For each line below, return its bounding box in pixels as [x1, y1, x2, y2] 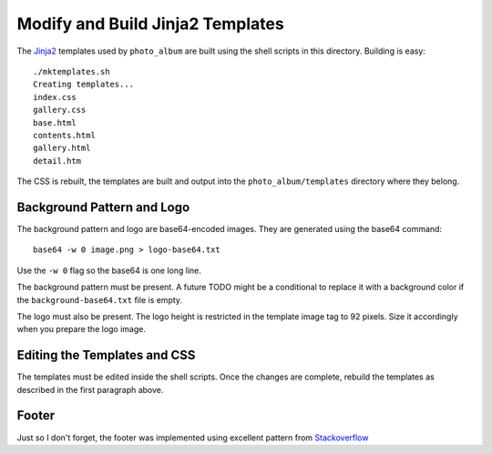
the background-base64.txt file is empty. [16, 294, 182, 305]
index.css [33, 92, 77, 102]
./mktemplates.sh [33, 66, 110, 76]
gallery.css [33, 105, 87, 116]
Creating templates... [33, 79, 135, 90]
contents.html [33, 130, 96, 140]
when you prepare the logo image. [16, 324, 146, 335]
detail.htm [33, 156, 82, 166]
